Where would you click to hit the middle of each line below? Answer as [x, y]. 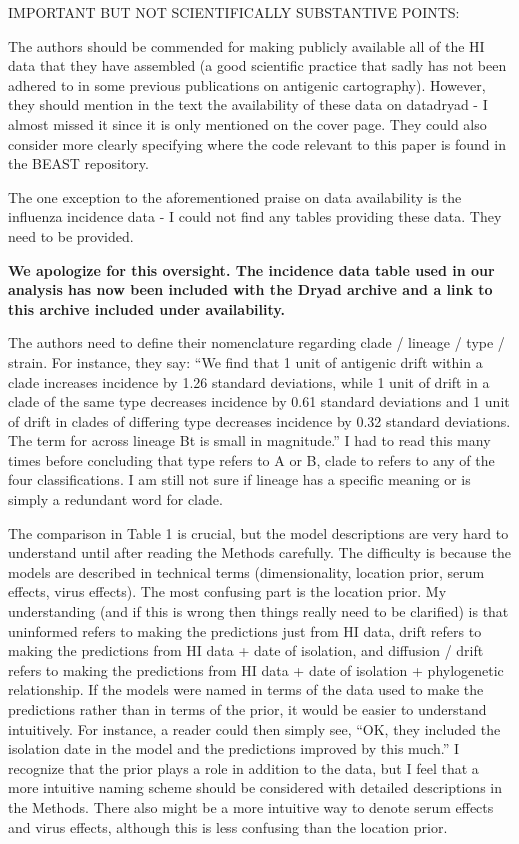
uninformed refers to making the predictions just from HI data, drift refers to [245, 630]
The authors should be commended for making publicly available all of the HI [246, 45]
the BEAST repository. [78, 163]
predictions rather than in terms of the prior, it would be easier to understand [247, 709]
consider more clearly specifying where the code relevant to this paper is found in [257, 143]
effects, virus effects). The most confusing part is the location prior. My [227, 591]
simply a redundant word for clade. [115, 499]
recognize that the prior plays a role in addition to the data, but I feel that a [243, 767]
